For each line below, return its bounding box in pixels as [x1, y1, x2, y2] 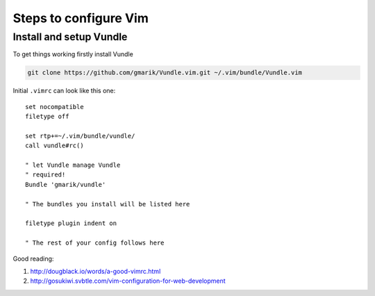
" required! [25, 171, 66, 179]
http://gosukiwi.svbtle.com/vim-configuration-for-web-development [30, 277, 226, 285]
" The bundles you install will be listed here [25, 200, 190, 208]
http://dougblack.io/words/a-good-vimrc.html [30, 268, 161, 275]
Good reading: [12, 254, 54, 263]
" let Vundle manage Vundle [25, 161, 121, 170]
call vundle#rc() [25, 142, 84, 149]
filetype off [25, 113, 69, 121]
